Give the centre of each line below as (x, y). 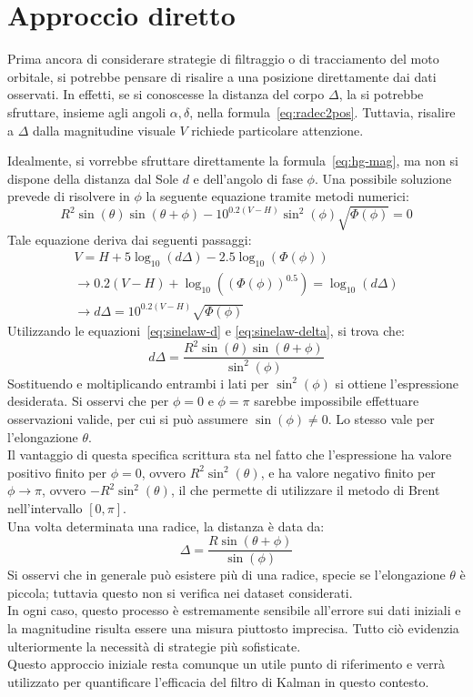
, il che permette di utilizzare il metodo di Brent (305, 490)
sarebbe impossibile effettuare (337, 401)
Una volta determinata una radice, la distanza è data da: (166, 525)
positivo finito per (57, 472)
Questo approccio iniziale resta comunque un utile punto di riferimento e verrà (226, 664)
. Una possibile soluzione (383, 178)
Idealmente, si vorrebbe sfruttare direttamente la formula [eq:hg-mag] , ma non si (233, 161)
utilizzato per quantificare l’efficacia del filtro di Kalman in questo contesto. (218, 681)
